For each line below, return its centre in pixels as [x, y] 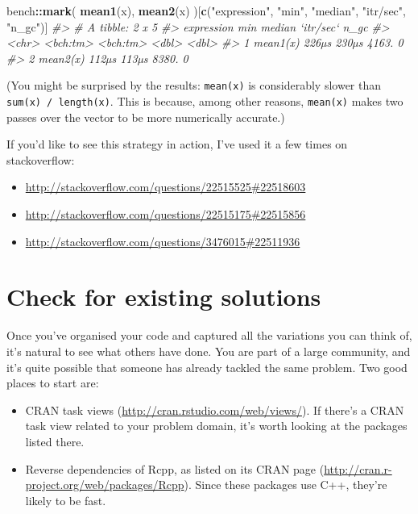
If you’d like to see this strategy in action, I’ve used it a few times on [177, 144]
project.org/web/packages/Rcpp [105, 485]
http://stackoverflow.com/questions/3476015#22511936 [163, 241]
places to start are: [53, 383]
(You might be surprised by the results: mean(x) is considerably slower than [194, 85]
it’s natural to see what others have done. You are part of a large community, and [209, 351]
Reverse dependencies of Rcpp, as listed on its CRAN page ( [175, 468]
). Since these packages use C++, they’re [286, 485]
